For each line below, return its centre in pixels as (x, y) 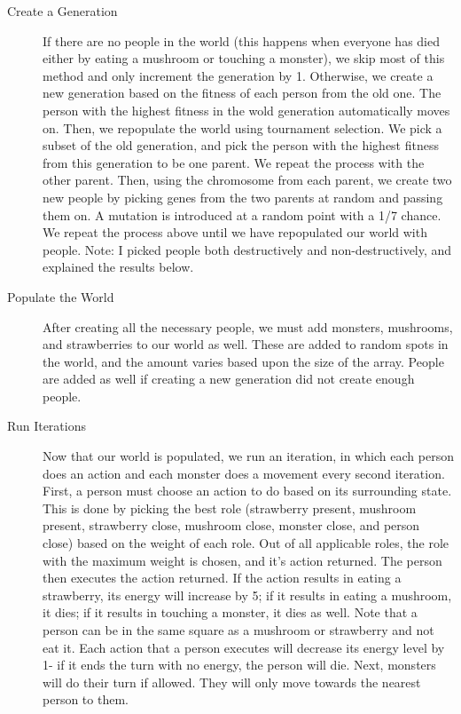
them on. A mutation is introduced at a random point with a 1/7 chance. (242, 214)
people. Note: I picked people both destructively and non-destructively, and (247, 249)
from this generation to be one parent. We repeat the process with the (234, 162)
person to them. (86, 699)
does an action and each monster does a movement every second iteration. (244, 473)
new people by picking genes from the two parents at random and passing (243, 197)
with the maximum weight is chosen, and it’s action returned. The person (242, 560)
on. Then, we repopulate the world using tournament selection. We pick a (242, 127)
